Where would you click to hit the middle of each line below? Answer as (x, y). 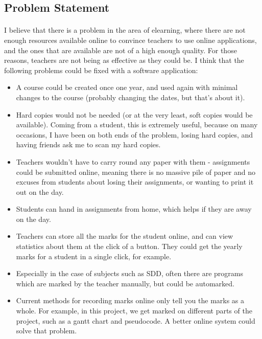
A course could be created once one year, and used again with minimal (127, 87)
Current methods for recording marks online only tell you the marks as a (130, 300)
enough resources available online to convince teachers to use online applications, (130, 40)
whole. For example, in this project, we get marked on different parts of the (134, 311)
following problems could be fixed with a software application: (101, 70)
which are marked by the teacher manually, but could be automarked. (125, 283)
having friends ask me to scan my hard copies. (88, 144)
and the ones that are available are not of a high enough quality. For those (121, 50)
